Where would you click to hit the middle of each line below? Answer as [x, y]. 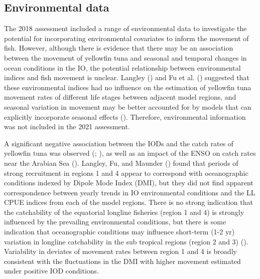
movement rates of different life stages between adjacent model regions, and [120, 97]
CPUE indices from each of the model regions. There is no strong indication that [128, 202]
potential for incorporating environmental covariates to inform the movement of [126, 38]
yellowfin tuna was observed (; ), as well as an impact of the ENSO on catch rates [130, 153]
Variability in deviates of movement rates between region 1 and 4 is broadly [120, 251]
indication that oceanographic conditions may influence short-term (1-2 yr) [119, 232]
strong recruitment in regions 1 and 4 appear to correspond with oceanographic [126, 173]
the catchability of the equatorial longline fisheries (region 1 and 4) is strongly [124, 212]
